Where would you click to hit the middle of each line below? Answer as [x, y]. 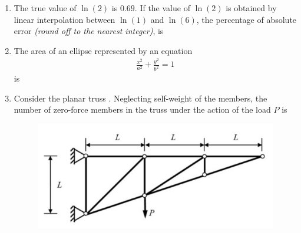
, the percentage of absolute [247, 19]
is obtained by [251, 8]
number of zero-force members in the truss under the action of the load [142, 109]
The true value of [45, 8]
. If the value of [162, 8]
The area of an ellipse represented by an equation [103, 50]
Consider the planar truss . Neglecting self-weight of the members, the [140, 98]
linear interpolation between [64, 19]
